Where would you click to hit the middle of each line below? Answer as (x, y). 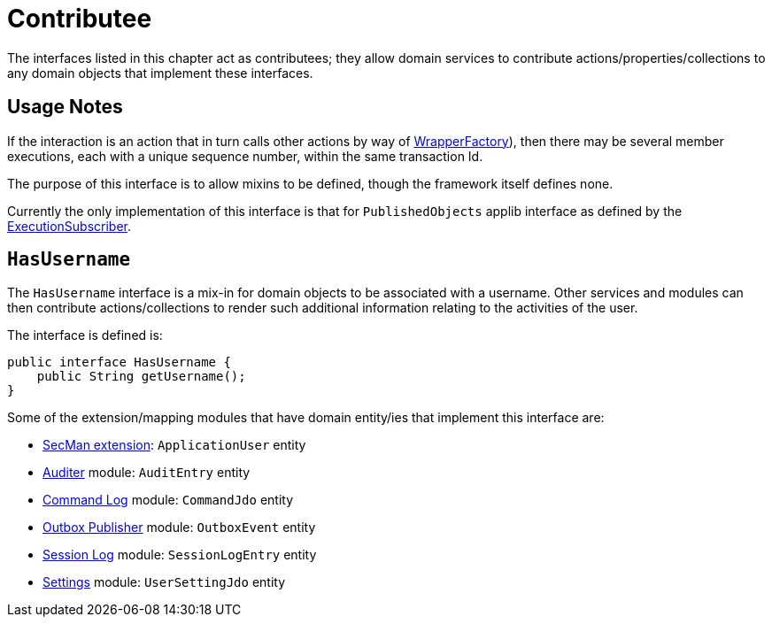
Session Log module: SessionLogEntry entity (180, 555)
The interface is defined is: (85, 335)
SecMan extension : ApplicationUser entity (174, 445)
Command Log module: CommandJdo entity (168, 500)
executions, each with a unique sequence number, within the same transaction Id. (245, 156)
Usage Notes (65, 107)
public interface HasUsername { (119, 362)
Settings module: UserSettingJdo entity (164, 582)
